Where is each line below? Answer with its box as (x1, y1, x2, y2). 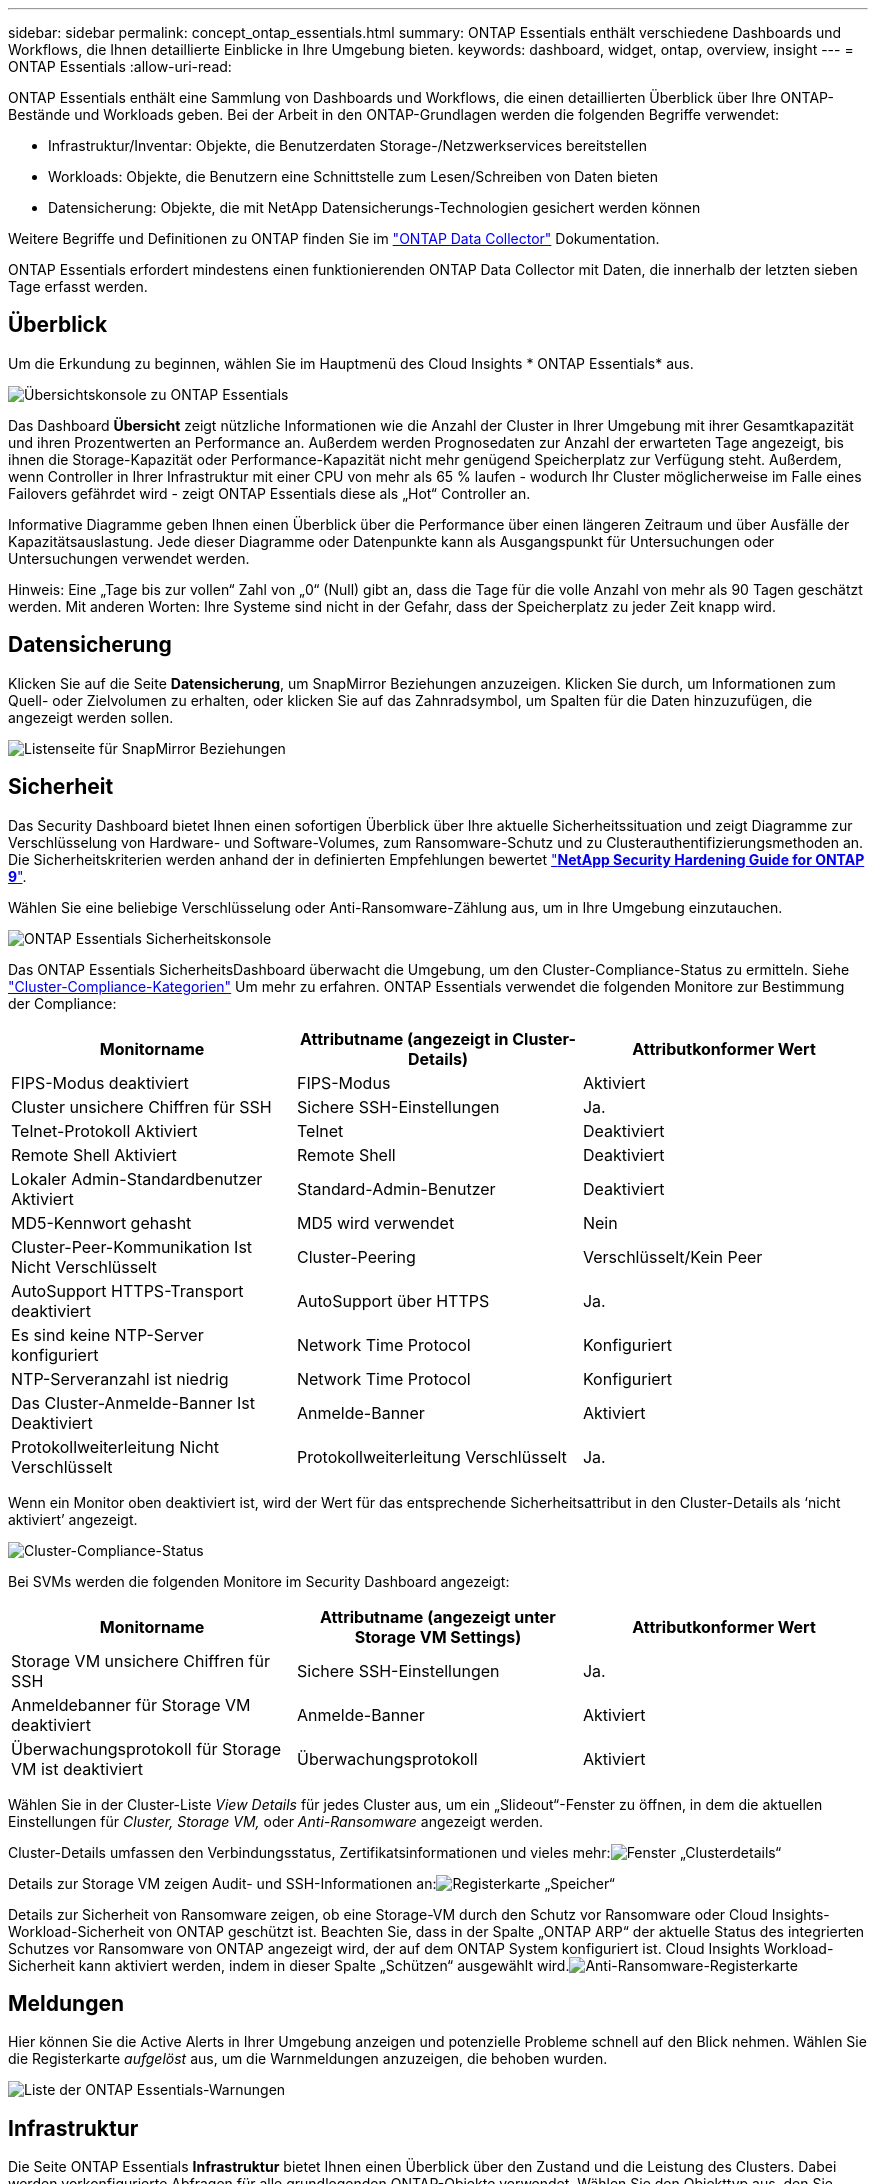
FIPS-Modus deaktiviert (11, 1072, 189, 1093)
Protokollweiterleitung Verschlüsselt (296, 1446, 567, 1467)
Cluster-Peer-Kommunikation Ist (11, 1236, 253, 1257)
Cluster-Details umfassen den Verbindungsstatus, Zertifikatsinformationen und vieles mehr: (8, 1843, 611, 1861)
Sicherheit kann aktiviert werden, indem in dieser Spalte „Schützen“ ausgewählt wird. (8, 1956, 570, 1974)
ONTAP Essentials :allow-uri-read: (8, 58, 232, 75)
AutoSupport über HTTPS (296, 1290, 490, 1311)
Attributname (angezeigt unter (320, 1606, 556, 1627)
